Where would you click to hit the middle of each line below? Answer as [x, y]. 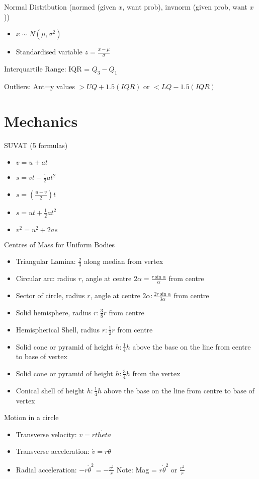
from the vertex [156, 373]
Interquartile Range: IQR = [47, 69]
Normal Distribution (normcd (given [60, 7]
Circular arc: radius [46, 278]
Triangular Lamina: [46, 261]
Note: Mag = [137, 469]
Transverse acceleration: [53, 451]
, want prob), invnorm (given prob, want [185, 7]
